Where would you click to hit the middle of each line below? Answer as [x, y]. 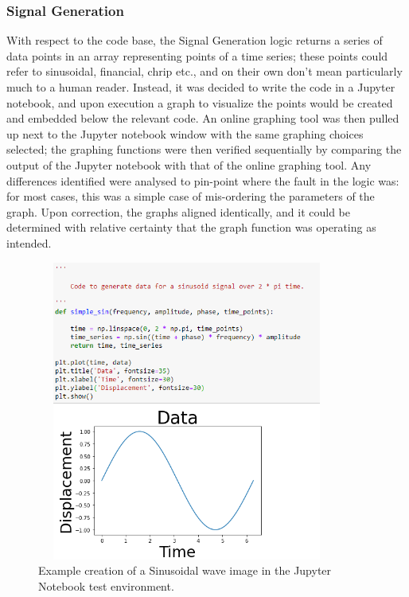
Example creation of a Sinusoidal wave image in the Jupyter [185, 570]
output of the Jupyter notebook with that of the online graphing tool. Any [189, 164]
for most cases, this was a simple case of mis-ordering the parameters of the [191, 196]
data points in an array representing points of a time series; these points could [197, 55]
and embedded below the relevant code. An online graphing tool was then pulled [203, 118]
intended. [29, 242]
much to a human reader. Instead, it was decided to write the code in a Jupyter [201, 87]
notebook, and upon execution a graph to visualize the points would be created [200, 102]
